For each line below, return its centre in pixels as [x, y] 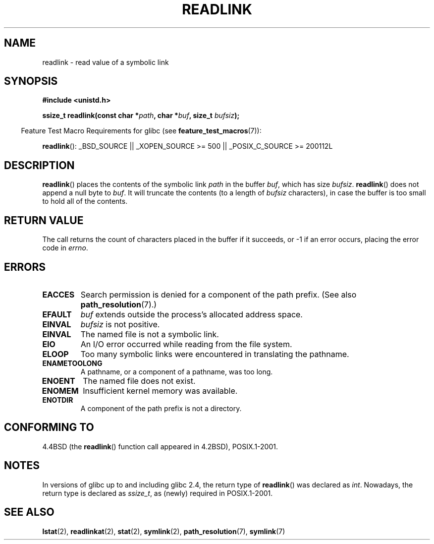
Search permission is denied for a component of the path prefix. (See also [218, 294]
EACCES [58, 294]
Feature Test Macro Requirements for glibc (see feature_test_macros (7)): [141, 131]
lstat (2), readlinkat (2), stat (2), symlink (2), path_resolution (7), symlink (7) [164, 531]
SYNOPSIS [31, 81]
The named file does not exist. [139, 381]
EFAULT [57, 314]
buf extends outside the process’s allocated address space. [191, 314]
